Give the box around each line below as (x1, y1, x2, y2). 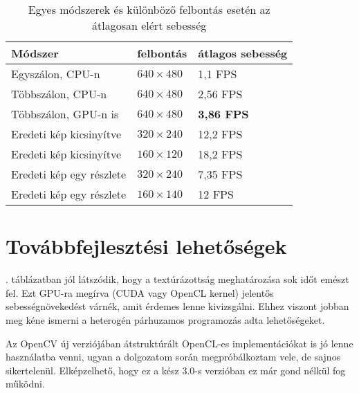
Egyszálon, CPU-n (11, 66, 100, 82)
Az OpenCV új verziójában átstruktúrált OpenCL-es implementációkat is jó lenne (6, 336, 353, 350)
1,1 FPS (198, 66, 237, 82)
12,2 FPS (198, 126, 243, 142)
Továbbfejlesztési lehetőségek (6, 232, 287, 260)
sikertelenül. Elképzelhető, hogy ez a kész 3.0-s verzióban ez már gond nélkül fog (6, 363, 346, 377)
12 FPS (198, 186, 234, 202)
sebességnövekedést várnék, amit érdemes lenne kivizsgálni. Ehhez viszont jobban (6, 299, 349, 313)
